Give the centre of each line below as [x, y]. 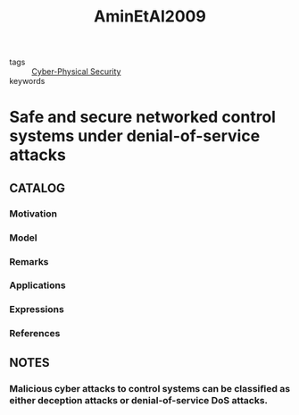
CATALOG [37, 188]
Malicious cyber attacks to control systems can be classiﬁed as [150, 388]
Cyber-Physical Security [76, 72]
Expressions [37, 309]
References [35, 334]
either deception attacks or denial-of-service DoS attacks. [139, 400]
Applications [37, 285]
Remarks [29, 261]
